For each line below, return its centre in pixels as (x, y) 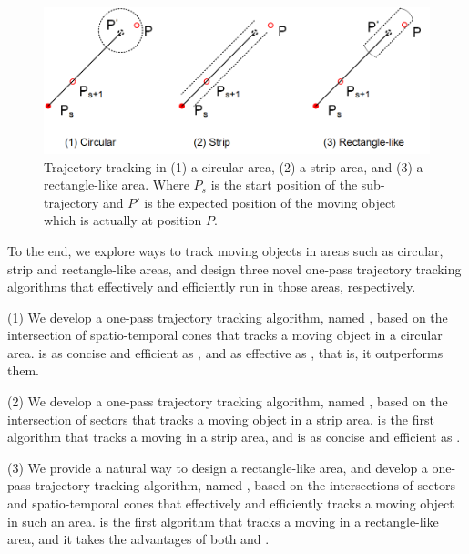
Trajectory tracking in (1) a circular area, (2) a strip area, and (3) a (234, 166)
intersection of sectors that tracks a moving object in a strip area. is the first (221, 419)
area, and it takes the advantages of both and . (138, 539)
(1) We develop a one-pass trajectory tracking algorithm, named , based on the (228, 317)
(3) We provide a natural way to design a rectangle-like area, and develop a (218, 467)
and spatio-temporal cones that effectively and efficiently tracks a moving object (231, 503)
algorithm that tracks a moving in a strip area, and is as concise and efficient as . (234, 437)
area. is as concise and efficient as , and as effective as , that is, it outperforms (225, 352)
